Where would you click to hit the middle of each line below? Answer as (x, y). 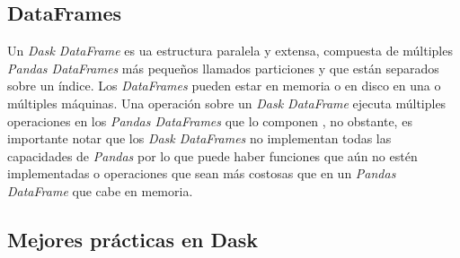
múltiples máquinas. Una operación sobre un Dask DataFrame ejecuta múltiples (227, 103)
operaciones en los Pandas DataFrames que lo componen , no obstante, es (210, 120)
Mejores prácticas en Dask (133, 239)
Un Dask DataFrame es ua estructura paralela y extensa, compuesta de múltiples (230, 51)
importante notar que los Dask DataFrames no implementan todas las (199, 138)
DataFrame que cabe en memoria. (100, 190)
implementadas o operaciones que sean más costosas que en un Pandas (202, 173)
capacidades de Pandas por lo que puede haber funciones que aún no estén (212, 155)
